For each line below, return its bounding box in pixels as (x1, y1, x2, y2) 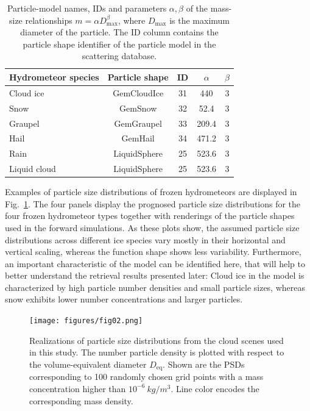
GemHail (121, 132, 155, 145)
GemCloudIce (113, 86, 164, 99)
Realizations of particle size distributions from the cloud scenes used (29, 334, 284, 346)
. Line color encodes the (171, 382, 259, 395)
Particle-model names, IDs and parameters (7, 2, 167, 14)
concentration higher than (29, 382, 126, 395)
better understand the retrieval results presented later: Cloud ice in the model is (5, 269, 305, 282)
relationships (25, 13, 72, 26)
